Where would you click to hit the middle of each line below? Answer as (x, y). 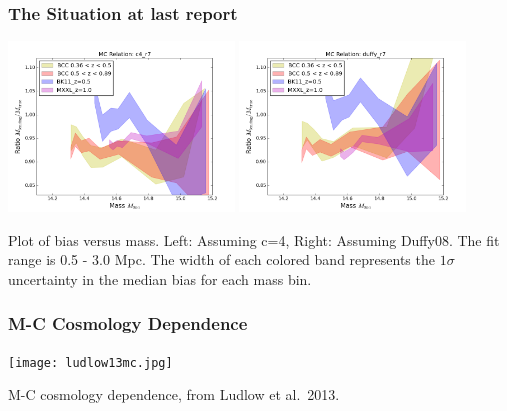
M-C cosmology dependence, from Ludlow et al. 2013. (174, 394)
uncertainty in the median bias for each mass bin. (160, 278)
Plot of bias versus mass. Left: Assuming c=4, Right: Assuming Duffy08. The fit (254, 239)
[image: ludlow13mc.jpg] (90, 362)
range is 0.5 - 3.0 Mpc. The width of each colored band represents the (221, 259)
